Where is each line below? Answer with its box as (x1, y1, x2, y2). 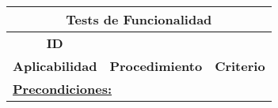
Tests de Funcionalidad (66, 10, 212, 28)
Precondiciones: (13, 80, 112, 98)
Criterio (215, 57, 265, 75)
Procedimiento (109, 57, 203, 75)
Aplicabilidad (13, 57, 97, 75)
